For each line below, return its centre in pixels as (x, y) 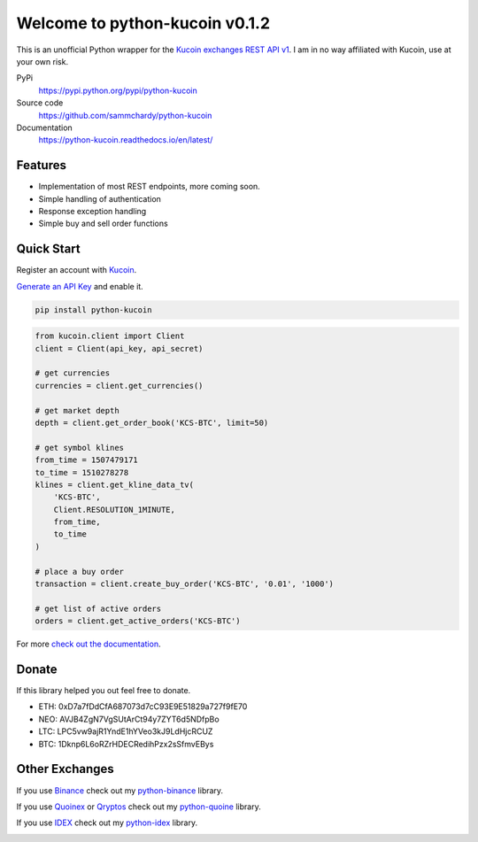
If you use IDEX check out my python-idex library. (107, 823)
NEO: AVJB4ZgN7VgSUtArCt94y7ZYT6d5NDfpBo (129, 719)
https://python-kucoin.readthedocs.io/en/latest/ (126, 140)
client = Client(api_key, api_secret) (119, 348)
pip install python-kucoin (93, 309)
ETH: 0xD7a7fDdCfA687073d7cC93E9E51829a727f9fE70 (143, 707)
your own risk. (42, 61)
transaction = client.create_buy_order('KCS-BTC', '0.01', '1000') (185, 584)
